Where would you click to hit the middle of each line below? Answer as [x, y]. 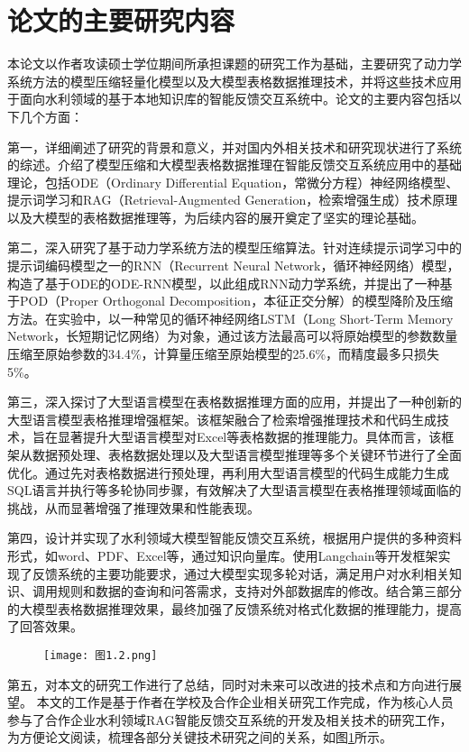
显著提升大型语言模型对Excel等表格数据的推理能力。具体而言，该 [249, 437]
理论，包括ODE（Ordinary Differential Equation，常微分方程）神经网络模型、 [233, 182]
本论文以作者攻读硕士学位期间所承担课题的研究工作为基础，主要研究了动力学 [234, 64]
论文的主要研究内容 [121, 20]
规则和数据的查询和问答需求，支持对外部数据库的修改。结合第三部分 [259, 591]
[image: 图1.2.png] [101, 655]
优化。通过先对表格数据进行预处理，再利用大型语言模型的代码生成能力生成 [228, 472]
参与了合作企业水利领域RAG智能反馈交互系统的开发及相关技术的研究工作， [230, 719]
